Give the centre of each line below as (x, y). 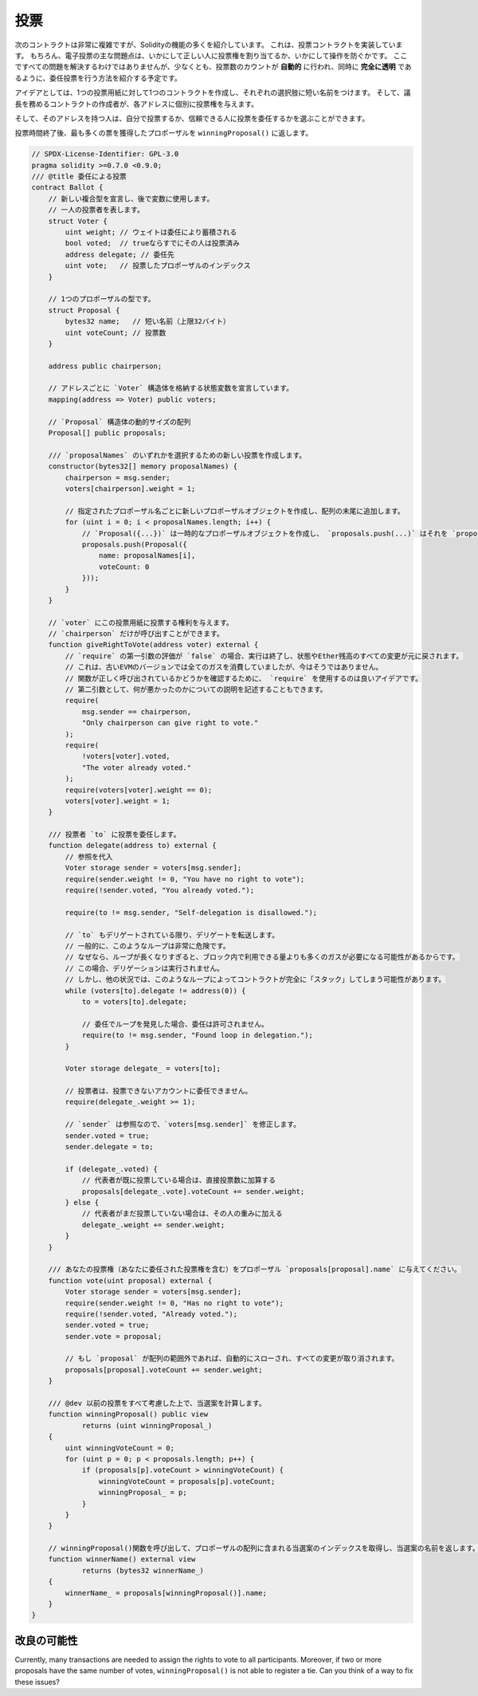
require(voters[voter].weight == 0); (139, 790)
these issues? (37, 1682)
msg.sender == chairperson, (136, 712)
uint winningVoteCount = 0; (120, 1448)
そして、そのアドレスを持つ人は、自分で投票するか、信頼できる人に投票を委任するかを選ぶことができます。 (192, 118)
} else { (82, 1202)
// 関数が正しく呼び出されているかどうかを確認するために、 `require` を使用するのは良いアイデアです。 (244, 678)
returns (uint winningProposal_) (147, 1425)
